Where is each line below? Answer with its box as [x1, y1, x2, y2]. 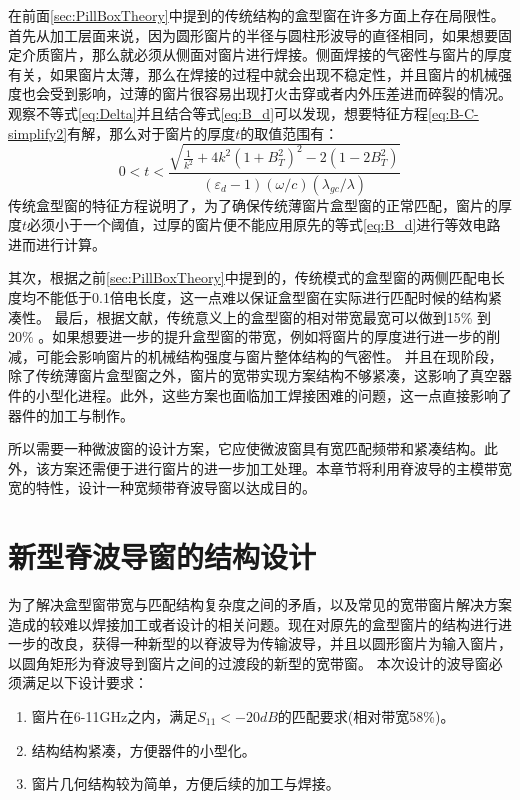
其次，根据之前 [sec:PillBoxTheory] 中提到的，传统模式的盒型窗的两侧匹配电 [8, 267, 491, 288]
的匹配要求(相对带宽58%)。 [277, 705, 455, 726]
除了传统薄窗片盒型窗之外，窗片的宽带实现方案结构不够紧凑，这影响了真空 [8, 365, 498, 386]
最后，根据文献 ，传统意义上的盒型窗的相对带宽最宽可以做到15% [54, 306, 473, 327]
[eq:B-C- [428, 102, 479, 123]
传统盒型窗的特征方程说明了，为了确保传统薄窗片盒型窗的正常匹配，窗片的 [8, 194, 498, 215]
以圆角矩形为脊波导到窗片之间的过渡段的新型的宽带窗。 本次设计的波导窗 [8, 652, 489, 673]
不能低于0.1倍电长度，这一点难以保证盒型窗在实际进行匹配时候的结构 [35, 286, 488, 307]
